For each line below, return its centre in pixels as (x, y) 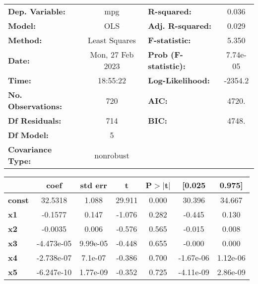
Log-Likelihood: (179, 80)
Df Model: (28, 135)
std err (94, 185)
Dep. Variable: (37, 11)
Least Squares (112, 40)
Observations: (35, 106)
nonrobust (112, 155)
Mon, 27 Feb (112, 54)
